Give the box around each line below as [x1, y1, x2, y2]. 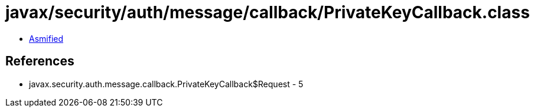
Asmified [29, 33, 64, 44]
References [5, 54, 74, 69]
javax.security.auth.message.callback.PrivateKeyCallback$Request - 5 [29, 78, 304, 89]
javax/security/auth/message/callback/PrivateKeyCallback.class [5, 2, 530, 22]
